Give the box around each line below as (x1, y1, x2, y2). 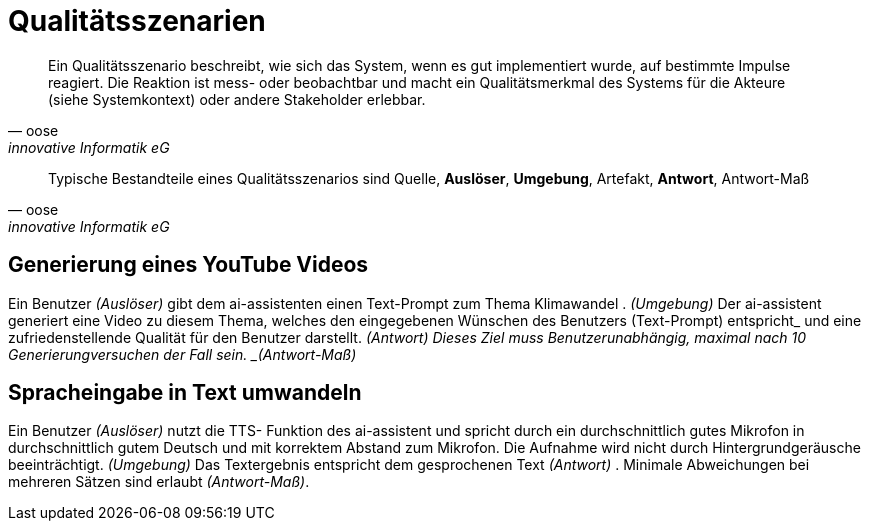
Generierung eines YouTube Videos (8, 252, 369, 278)
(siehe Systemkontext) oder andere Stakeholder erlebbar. (48, 90, 426, 108)
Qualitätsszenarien (8, 4, 266, 38)
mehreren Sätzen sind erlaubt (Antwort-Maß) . (8, 473, 310, 491)
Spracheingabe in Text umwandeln (8, 380, 362, 406)
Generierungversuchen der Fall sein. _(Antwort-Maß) (8, 345, 357, 363)
